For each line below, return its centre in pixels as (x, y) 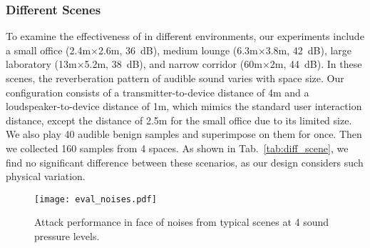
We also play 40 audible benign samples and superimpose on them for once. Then (184, 134)
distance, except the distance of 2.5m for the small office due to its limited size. (179, 120)
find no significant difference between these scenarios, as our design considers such (185, 162)
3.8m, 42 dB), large (309, 50)
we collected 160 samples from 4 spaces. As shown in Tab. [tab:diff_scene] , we (177, 148)
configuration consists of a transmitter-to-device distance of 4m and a (158, 92)
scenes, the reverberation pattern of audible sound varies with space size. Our (175, 78)
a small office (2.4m (48, 50)
